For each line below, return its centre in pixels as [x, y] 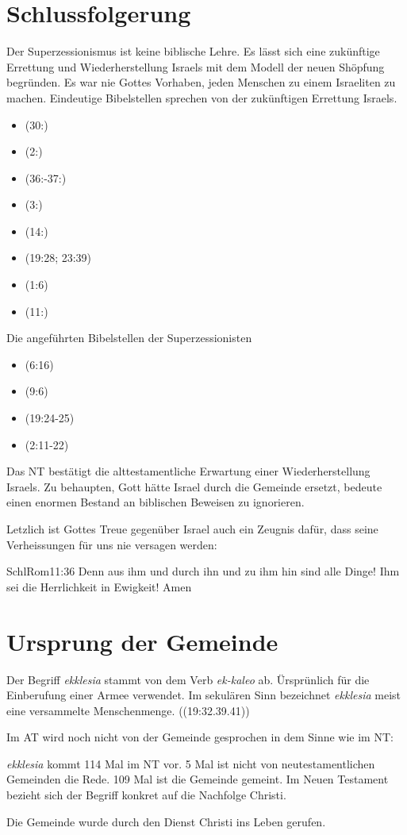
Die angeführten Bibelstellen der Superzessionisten [129, 338]
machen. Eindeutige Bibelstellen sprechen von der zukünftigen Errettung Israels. [202, 97]
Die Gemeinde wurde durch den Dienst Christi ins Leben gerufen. [166, 821]
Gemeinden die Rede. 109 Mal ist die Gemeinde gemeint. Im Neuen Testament [198, 779]
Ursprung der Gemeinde [142, 641]
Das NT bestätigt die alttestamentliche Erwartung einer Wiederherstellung [188, 471]
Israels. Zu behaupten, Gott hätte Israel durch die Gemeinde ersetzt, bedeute [194, 486]
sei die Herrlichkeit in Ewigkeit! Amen [99, 586]
